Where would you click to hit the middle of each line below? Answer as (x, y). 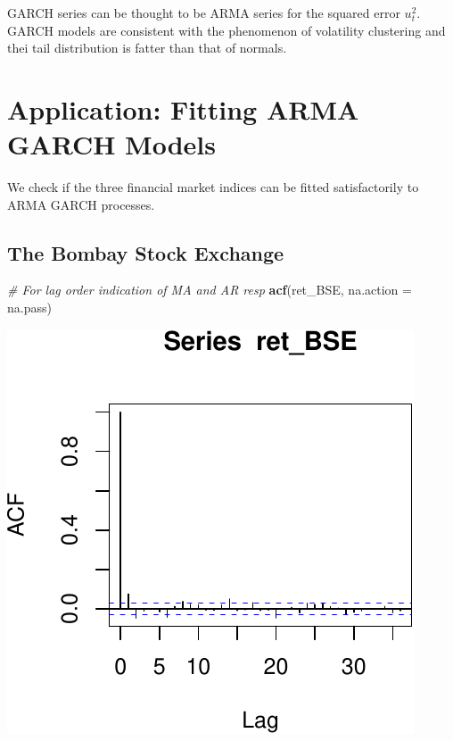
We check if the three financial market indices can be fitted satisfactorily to (213, 187)
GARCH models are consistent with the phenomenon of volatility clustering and (226, 30)
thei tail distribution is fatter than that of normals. (147, 48)
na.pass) (29, 308)
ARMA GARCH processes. (81, 204)
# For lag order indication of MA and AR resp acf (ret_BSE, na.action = (210, 290)
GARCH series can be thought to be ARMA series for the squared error (204, 12)
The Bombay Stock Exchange (146, 252)
